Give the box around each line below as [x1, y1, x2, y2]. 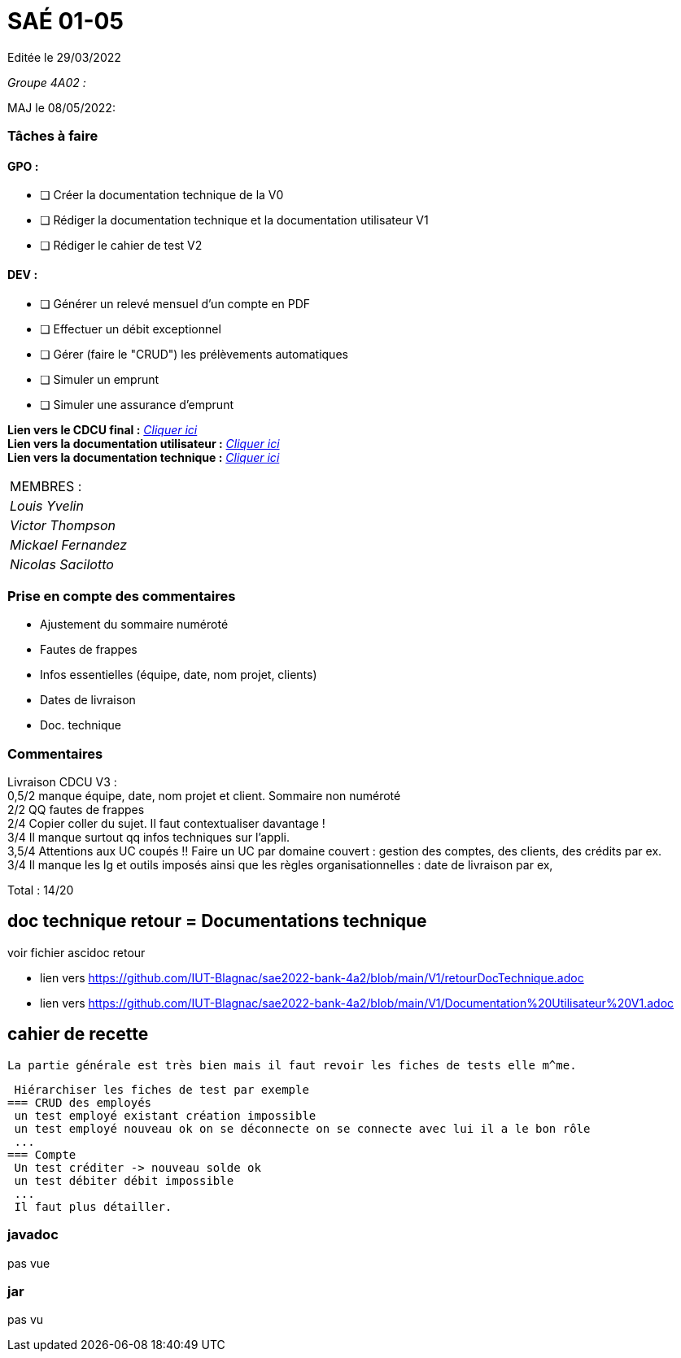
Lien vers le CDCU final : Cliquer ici [7, 422, 198, 437]
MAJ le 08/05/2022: [7, 100, 116, 115]
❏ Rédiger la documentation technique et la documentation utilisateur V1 [40, 213, 429, 228]
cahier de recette [7, 1024, 149, 1045]
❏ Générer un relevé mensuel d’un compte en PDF [40, 296, 311, 311]
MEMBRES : [10, 477, 82, 494]
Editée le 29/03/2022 [7, 50, 121, 64]
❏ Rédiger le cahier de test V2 [40, 238, 203, 253]
